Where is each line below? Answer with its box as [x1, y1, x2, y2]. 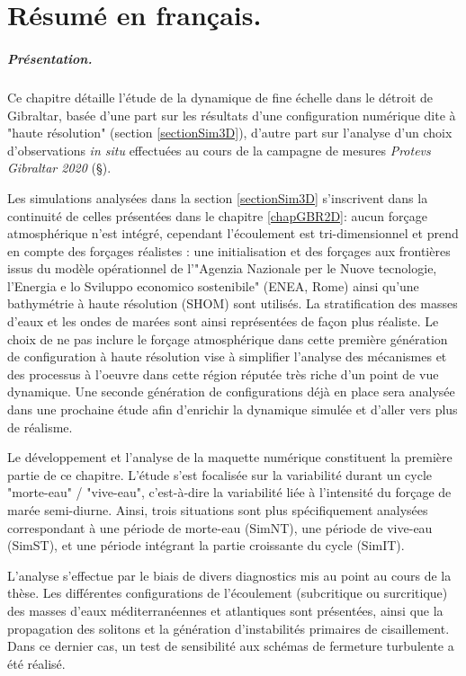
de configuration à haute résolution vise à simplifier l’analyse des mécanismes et [7, 347, 447, 366]
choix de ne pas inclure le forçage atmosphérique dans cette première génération [7, 329, 448, 348]
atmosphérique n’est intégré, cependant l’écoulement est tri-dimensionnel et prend [7, 224, 459, 243]
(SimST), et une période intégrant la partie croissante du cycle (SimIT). [7, 536, 405, 555]
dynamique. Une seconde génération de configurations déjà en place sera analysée [7, 382, 455, 401]
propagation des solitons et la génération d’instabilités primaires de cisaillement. [7, 618, 450, 637]
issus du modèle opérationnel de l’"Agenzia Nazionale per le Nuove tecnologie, [7, 259, 437, 278]
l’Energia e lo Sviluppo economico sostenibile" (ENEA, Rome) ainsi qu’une [7, 276, 419, 295]
